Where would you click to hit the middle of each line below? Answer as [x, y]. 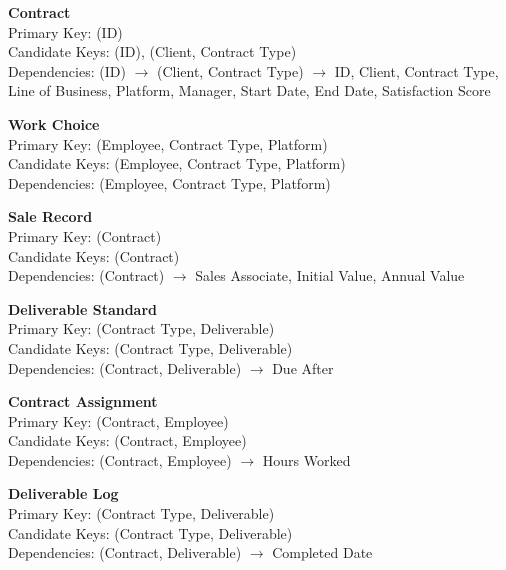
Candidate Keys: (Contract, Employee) [127, 440]
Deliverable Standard [83, 308]
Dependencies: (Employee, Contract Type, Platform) [169, 182]
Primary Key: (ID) [65, 31]
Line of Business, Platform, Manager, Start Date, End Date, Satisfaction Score [249, 90]
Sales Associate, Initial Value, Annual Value [330, 275]
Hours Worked [306, 459]
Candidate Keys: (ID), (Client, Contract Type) [152, 51]
